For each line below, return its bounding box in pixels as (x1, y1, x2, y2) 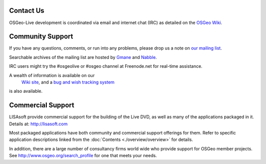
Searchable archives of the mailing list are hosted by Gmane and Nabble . (9, 54, 157, 60)
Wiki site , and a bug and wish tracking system (21, 79, 115, 85)
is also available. (9, 88, 43, 94)
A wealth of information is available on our (9, 72, 95, 78)
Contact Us (9, 6, 44, 15)
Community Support (9, 32, 73, 41)
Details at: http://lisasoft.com (9, 121, 68, 127)
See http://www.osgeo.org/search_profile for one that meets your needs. (9, 153, 157, 159)
